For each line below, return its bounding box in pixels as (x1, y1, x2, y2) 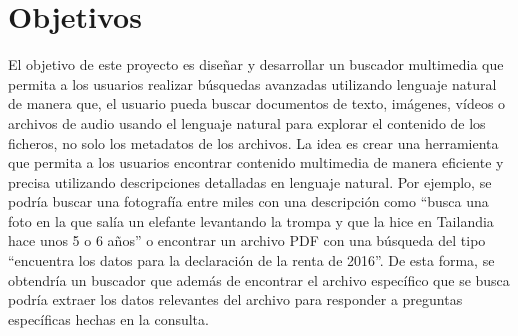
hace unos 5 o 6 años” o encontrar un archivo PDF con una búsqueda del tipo (8, 230, 486, 251)
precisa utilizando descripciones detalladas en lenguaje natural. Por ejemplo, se (8, 171, 492, 192)
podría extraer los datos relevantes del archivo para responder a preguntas (8, 289, 463, 310)
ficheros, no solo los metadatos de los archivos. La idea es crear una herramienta (8, 132, 499, 153)
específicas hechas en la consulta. (8, 308, 209, 329)
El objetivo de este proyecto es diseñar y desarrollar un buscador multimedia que (8, 54, 504, 75)
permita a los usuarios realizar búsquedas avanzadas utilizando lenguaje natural (8, 73, 497, 94)
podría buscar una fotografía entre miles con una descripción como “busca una (8, 191, 489, 212)
